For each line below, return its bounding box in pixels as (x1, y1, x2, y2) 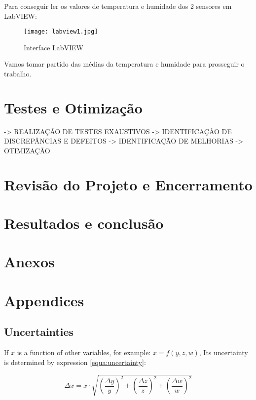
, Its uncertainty (199, 347, 248, 358)
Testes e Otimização (4, 97, 143, 117)
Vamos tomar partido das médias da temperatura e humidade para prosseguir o (4, 59, 245, 69)
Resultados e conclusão (4, 213, 164, 233)
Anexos (4, 252, 55, 272)
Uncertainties (4, 324, 74, 339)
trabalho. (4, 69, 32, 79)
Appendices (4, 290, 84, 310)
